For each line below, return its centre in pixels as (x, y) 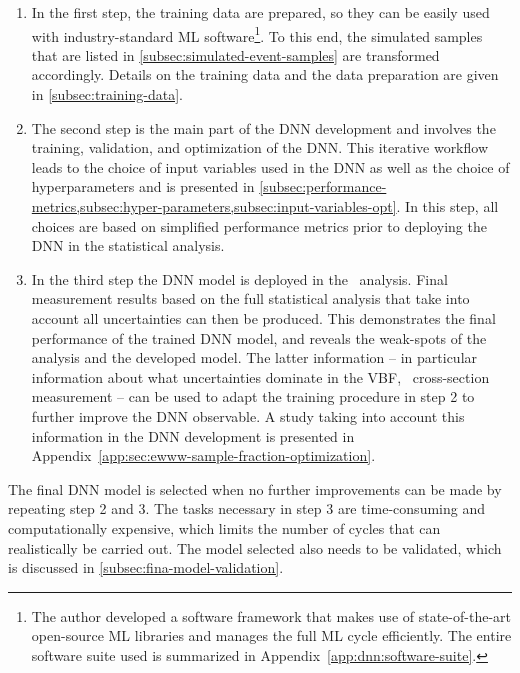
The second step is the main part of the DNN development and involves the (263, 127)
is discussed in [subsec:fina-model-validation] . (146, 567)
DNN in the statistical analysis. (128, 245)
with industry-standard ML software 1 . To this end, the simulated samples (257, 34)
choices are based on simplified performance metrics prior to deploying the (259, 225)
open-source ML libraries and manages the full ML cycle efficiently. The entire (271, 635)
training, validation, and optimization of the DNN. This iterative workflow (260, 147)
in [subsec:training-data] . (107, 94)
